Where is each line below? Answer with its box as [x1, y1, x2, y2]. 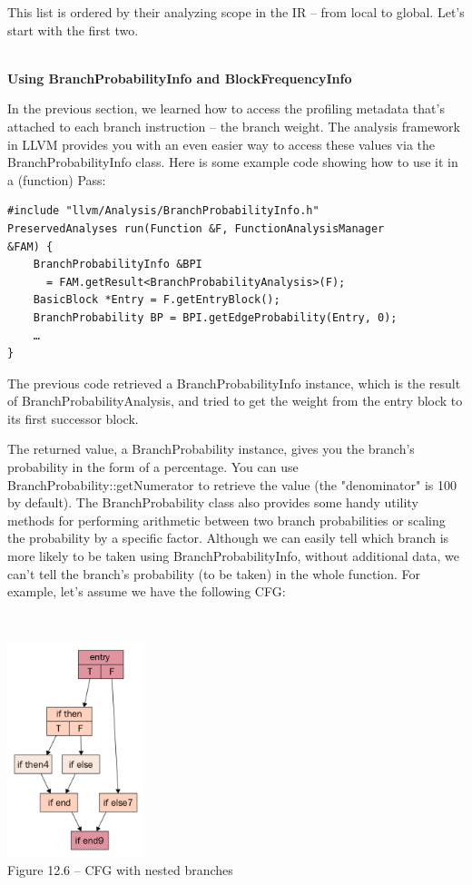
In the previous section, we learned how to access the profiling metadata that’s [7, 99, 445, 118]
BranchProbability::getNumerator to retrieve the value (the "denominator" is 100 [7, 475, 457, 494]
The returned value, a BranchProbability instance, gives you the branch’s [7, 439, 415, 458]
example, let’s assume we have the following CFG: [7, 582, 286, 601]
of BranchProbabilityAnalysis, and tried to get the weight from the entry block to [7, 391, 463, 410]
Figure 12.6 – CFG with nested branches [7, 860, 233, 879]
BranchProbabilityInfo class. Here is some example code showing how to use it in [7, 152, 458, 172]
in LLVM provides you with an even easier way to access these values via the [7, 134, 436, 153]
